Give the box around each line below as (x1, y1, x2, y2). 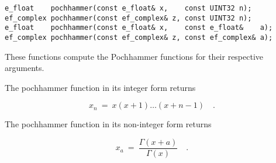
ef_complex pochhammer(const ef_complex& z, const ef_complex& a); (5, 33, 273, 42)
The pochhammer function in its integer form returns (5, 81, 196, 93)
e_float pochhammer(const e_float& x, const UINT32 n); (5, 4, 252, 12)
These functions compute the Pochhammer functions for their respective (5, 50, 264, 62)
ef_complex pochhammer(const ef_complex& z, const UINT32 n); (5, 13, 252, 22)
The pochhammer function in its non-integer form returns (5, 118, 212, 130)
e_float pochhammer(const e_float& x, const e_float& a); (5, 23, 273, 32)
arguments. (5, 62, 44, 74)
